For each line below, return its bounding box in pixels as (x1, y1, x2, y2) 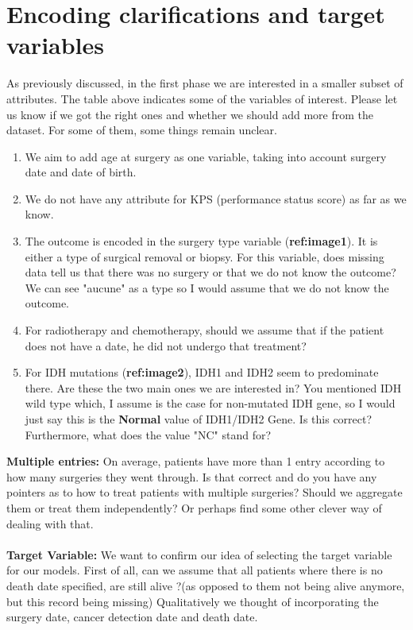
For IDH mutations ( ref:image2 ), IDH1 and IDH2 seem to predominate (25, 364, 379, 381)
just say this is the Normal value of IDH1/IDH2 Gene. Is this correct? (25, 411, 372, 427)
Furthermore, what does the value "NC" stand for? (25, 426, 272, 443)
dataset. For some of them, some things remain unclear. (6, 122, 277, 138)
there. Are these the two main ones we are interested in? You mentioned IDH (25, 379, 402, 396)
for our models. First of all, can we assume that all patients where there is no (6, 562, 383, 578)
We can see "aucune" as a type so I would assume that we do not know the (25, 279, 389, 296)
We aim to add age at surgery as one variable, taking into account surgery (25, 148, 387, 164)
